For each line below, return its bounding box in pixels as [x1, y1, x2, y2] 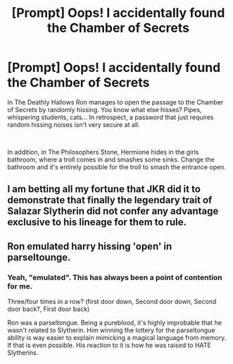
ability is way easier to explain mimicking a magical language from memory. [7, 334, 227, 342]
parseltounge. [7, 251, 71, 263]
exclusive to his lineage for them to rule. [7, 217, 187, 229]
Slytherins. [7, 348, 39, 357]
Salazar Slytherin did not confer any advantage [7, 205, 219, 217]
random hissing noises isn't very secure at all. [7, 120, 140, 128]
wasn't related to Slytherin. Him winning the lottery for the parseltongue [7, 326, 215, 334]
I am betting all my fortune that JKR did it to [7, 183, 201, 195]
